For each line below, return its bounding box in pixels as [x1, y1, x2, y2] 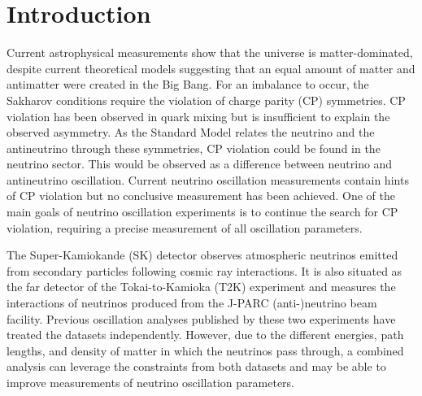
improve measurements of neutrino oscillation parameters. [7, 374, 294, 390]
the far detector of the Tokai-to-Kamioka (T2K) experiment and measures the [7, 278, 396, 295]
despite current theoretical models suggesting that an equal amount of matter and [7, 59, 415, 76]
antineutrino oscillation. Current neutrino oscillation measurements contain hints [7, 171, 409, 188]
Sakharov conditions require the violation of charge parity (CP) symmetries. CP [7, 91, 406, 108]
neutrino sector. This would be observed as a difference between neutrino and [7, 155, 393, 172]
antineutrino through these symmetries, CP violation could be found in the [7, 139, 381, 156]
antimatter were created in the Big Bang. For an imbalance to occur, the [7, 76, 369, 93]
